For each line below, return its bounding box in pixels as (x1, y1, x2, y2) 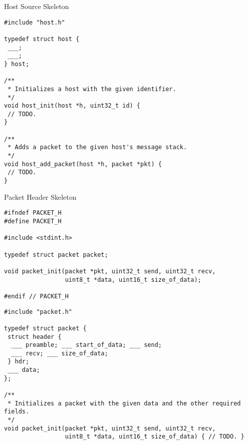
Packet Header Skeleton (4, 191, 77, 202)
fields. (4, 408, 30, 415)
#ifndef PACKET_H (4, 209, 62, 217)
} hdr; (8, 358, 30, 365)
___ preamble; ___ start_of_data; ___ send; (11, 341, 162, 349)
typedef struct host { (4, 35, 80, 43)
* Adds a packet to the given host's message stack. (8, 144, 187, 151)
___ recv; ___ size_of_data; (11, 349, 108, 357)
